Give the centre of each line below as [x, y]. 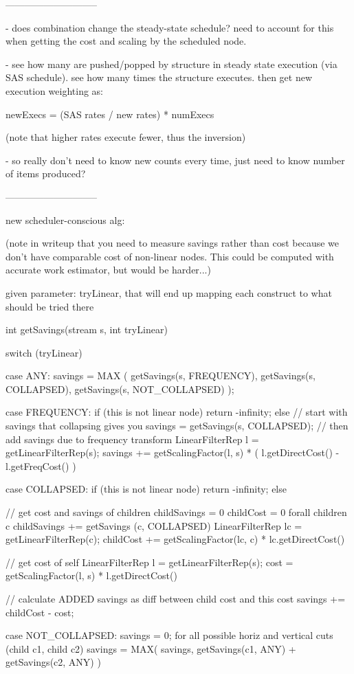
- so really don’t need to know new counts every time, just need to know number [175, 160]
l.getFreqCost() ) [41, 465]
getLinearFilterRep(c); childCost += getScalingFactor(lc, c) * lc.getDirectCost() [175, 539]
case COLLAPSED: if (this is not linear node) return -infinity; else [146, 489]
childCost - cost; [40, 612]
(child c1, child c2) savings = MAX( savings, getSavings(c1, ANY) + [151, 648]
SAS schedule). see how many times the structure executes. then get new [159, 77]
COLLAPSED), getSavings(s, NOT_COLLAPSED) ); [120, 389]
